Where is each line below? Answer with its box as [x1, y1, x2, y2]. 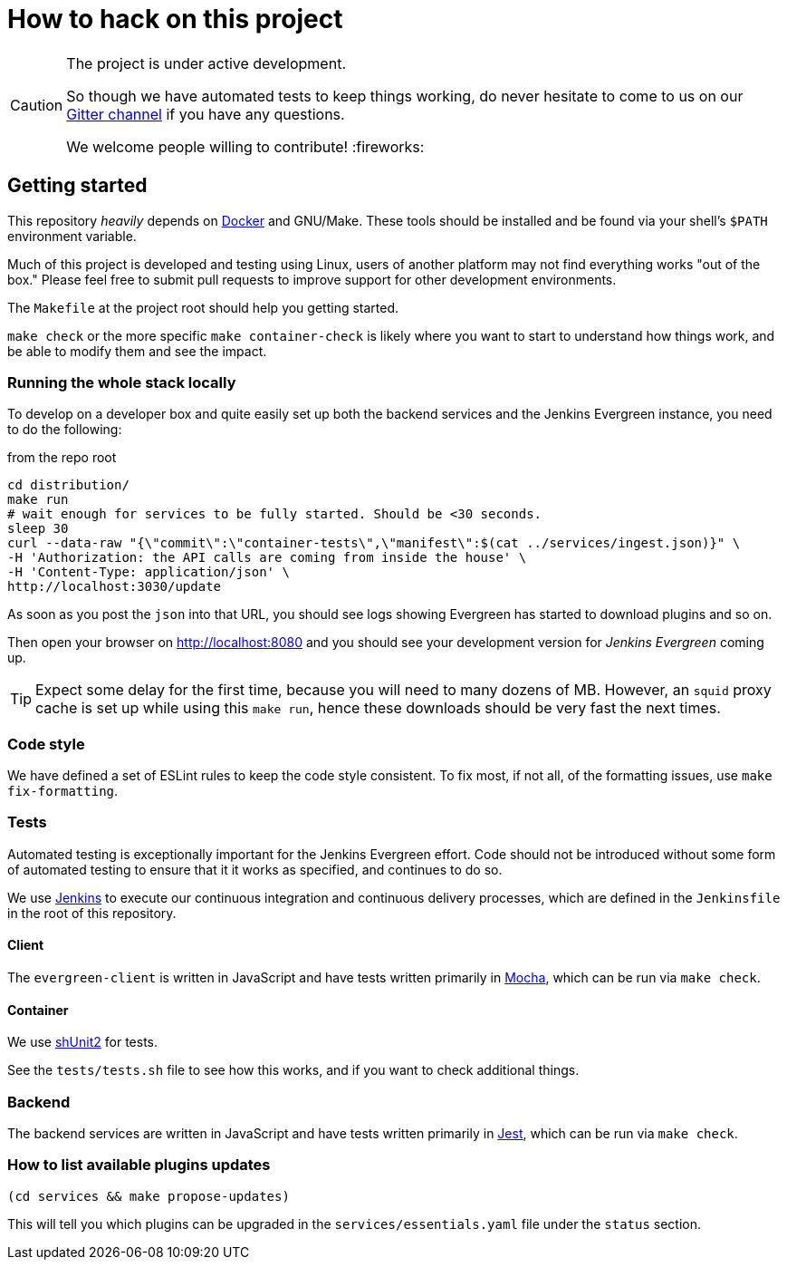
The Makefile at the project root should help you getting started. [7, 299, 399, 315]
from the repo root [7, 450, 117, 466]
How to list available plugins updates [7, 1156, 271, 1175]
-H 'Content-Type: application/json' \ [7, 565, 290, 580]
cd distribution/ [7, 478, 130, 493]
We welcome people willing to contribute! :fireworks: [66, 137, 425, 156]
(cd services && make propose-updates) [7, 1188, 290, 1204]
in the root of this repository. [7, 904, 177, 921]
